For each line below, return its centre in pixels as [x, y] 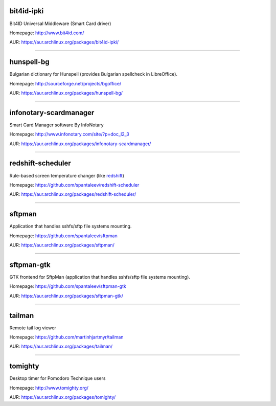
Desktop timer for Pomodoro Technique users [57, 378]
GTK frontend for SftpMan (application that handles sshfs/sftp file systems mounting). [100, 277]
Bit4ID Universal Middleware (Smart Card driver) [60, 24]
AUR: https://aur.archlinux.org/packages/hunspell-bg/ [66, 93]
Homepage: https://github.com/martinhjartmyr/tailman [66, 337]
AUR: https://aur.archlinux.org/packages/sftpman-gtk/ [66, 296]
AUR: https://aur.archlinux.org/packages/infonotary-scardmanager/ [80, 144]
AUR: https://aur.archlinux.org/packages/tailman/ [61, 346]
